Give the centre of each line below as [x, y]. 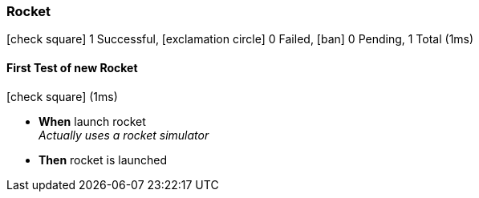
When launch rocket [92, 121]
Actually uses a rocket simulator [124, 135]
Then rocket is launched [103, 160]
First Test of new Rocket [72, 67]
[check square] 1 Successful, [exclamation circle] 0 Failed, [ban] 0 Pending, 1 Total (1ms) [240, 39]
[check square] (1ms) [62, 96]
